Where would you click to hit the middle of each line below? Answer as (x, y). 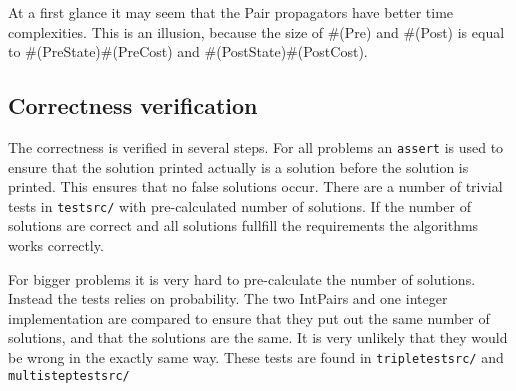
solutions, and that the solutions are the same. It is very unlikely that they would (258, 337)
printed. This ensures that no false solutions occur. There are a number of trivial (255, 186)
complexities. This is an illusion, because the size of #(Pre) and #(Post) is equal (256, 31)
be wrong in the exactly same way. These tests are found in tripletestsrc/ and (256, 357)
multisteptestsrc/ (69, 375)
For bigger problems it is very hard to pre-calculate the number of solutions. (242, 278)
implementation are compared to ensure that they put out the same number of (249, 317)
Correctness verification (133, 105)
